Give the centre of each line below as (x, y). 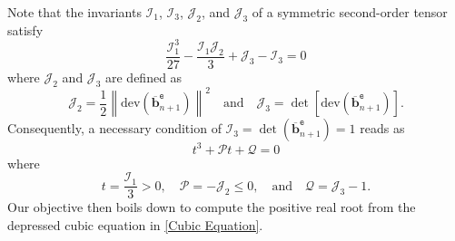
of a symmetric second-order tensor (350, 12)
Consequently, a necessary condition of (114, 128)
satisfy (25, 29)
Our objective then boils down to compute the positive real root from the (212, 207)
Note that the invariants (74, 12)
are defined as (143, 77)
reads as (382, 128)
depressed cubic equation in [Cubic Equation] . (135, 225)
